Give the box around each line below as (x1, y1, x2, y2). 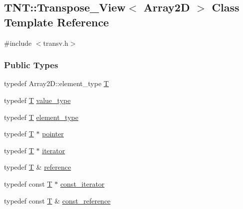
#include (4, 37, 32, 48)
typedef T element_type (4, 111, 78, 122)
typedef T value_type (4, 95, 71, 105)
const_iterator (60, 178, 105, 189)
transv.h (43, 37, 68, 48)
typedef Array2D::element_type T (4, 78, 109, 89)
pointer (42, 128, 64, 139)
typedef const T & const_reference (4, 195, 111, 206)
